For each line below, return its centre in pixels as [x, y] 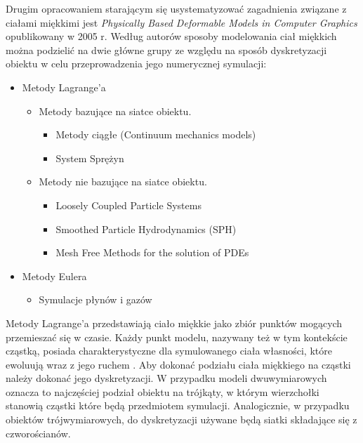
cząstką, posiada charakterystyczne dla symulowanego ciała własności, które [169, 351]
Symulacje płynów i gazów [95, 299]
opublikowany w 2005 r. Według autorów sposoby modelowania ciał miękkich [171, 36]
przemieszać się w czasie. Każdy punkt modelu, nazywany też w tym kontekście [177, 337]
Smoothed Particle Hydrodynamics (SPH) [146, 229]
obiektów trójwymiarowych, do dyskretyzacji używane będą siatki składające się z [181, 419]
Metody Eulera [54, 276]
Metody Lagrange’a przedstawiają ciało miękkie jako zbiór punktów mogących [174, 323]
